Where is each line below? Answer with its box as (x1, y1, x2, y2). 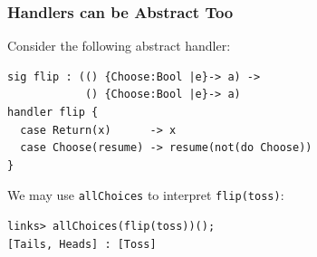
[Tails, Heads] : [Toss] (7, 237, 157, 251)
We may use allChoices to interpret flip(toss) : (7, 186, 284, 205)
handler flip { (7, 106, 99, 119)
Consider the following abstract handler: (7, 36, 231, 55)
